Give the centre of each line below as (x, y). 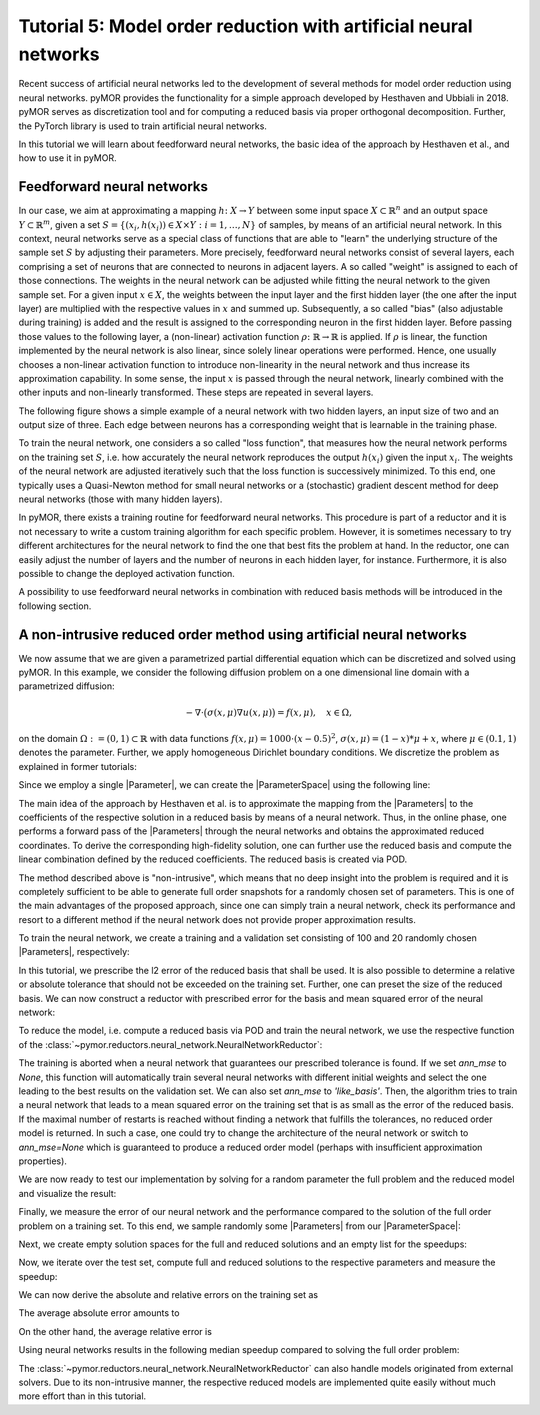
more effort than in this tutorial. (82, 1396)
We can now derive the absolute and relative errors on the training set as (168, 1295)
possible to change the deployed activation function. (126, 573)
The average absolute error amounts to (99, 1313)
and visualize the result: (67, 1193)
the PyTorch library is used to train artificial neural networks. (142, 126)
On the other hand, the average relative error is (115, 1331)
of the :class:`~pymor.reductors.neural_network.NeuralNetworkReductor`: (170, 1044)
